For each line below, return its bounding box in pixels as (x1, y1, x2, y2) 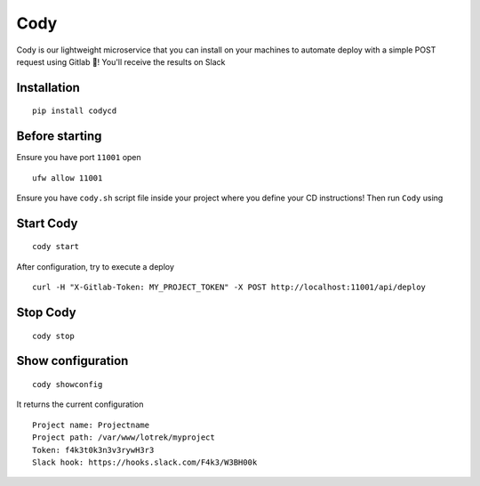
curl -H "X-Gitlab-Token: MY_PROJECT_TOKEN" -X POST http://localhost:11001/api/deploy (32, 282, 427, 293)
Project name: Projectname (32, 419, 150, 430)
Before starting (16, 129, 102, 144)
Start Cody (16, 215, 78, 231)
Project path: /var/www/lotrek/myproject (32, 433, 215, 442)
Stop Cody (16, 305, 76, 320)
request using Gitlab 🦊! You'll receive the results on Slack (16, 56, 226, 67)
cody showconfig (32, 379, 103, 390)
